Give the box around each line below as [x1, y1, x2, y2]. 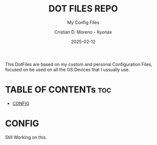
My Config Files [67, 19, 100, 25]
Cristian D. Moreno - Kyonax [54, 29, 112, 35]
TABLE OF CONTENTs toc [5, 84, 111, 95]
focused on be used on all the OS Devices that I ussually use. [5, 67, 130, 72]
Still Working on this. [5, 134, 47, 140]
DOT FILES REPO [49, 3, 118, 14]
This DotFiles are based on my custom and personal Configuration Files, [5, 61, 153, 67]
